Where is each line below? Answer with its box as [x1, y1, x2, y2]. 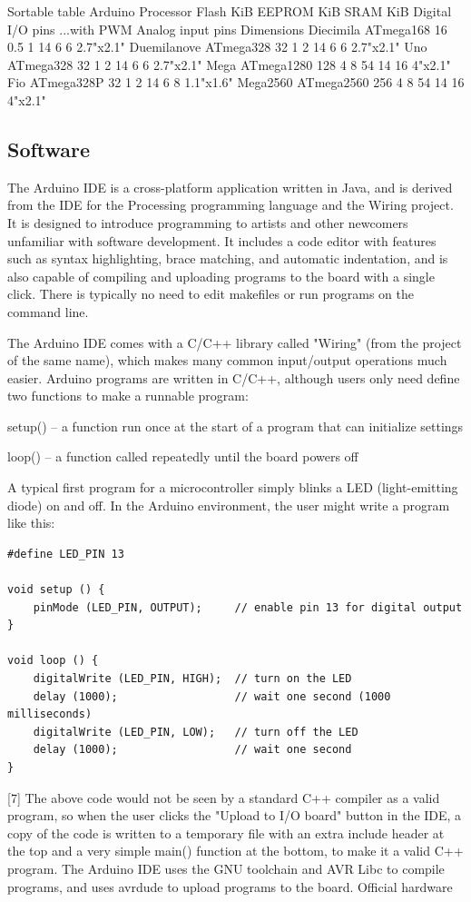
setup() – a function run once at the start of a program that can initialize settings [7, 416, 464, 435]
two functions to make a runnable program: [7, 386, 249, 405]
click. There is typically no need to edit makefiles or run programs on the [7, 284, 415, 303]
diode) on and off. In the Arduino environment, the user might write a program [7, 495, 450, 514]
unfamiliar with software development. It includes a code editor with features [7, 231, 437, 250]
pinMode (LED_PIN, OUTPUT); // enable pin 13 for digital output [33, 600, 463, 614]
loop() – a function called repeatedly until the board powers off [7, 447, 358, 466]
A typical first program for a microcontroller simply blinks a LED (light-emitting [7, 478, 458, 497]
